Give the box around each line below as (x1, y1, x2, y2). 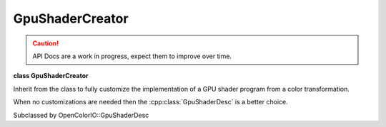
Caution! (32, 39, 59, 48)
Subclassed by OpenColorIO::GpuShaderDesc (13, 111, 149, 119)
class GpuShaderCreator (13, 72, 89, 80)
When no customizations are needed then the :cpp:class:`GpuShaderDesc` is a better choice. (13, 98, 289, 106)
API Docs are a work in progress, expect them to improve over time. (32, 52, 232, 60)
